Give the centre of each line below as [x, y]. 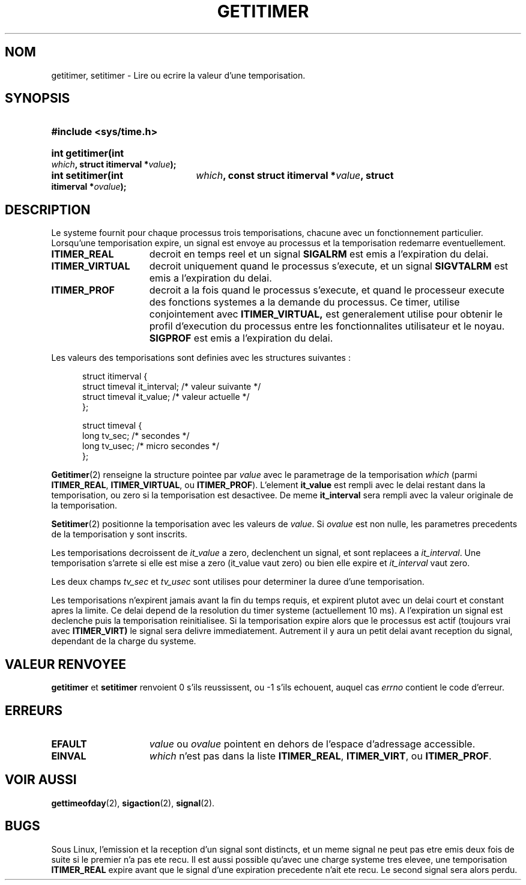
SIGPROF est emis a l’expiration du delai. [241, 338]
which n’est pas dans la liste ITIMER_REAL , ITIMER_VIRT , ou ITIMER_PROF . [320, 756]
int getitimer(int [88, 153]
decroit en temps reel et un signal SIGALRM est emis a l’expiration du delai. [319, 254]
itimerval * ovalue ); [89, 187]
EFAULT [69, 744]
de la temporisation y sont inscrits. [119, 534]
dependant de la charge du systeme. [124, 641]
